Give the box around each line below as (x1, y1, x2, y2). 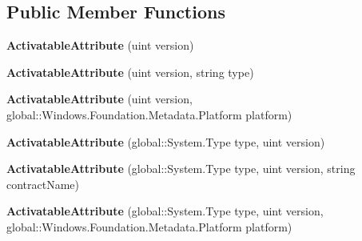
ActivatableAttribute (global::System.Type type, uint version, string (6, 160, 356, 177)
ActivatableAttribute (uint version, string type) (6, 63, 254, 80)
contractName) (6, 175, 80, 192)
